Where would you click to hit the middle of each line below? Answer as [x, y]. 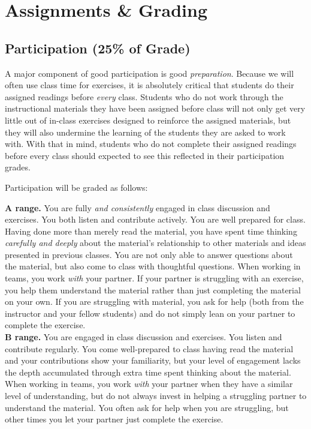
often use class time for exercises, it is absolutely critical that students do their [150, 85]
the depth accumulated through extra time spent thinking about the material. [148, 372]
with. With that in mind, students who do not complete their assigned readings [151, 144]
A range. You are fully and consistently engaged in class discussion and [138, 207]
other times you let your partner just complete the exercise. [114, 419]
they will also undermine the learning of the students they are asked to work [145, 132]
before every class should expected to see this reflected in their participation [145, 155]
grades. [18, 167]
